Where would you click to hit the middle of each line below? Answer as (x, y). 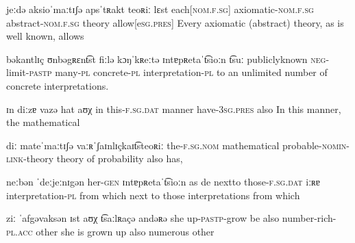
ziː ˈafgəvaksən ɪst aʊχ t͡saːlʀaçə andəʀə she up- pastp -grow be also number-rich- (171, 218)
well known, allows (45, 36)
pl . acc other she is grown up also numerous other (110, 231)
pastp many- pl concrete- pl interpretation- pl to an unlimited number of (178, 72)
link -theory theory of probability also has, (95, 158)
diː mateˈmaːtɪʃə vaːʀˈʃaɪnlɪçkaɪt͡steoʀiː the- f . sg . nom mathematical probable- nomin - (178, 145)
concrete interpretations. (58, 85)
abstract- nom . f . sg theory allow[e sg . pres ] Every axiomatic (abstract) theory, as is (175, 22)
